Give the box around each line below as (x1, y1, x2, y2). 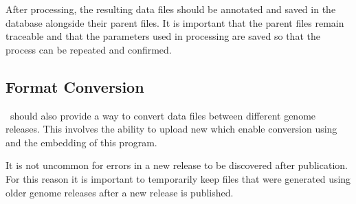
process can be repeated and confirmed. (5, 42, 172, 56)
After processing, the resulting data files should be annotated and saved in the (5, 2, 336, 16)
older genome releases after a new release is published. (5, 185, 234, 199)
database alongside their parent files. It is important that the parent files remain (5, 15, 344, 30)
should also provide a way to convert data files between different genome (10, 108, 316, 122)
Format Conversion (5, 76, 144, 97)
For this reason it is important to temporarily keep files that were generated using (5, 171, 351, 185)
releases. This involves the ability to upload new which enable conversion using (5, 122, 337, 136)
